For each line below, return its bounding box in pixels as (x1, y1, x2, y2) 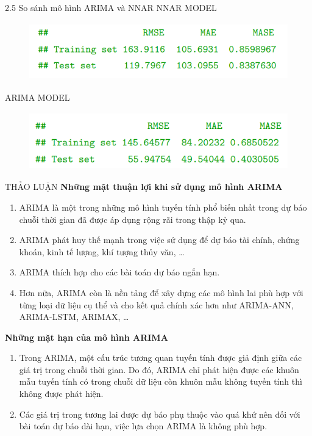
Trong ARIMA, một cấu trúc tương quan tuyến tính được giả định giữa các (19, 351, 302, 364)
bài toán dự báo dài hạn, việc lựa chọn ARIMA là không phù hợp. (19, 420, 268, 432)
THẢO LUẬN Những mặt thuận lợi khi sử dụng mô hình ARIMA (5, 180, 283, 193)
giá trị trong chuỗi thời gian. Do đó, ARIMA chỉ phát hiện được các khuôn (19, 363, 299, 376)
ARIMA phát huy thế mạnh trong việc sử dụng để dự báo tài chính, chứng (19, 233, 300, 246)
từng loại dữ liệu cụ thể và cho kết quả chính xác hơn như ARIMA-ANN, (19, 298, 294, 311)
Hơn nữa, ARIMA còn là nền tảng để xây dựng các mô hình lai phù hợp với (19, 286, 303, 299)
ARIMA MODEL (5, 90, 70, 103)
